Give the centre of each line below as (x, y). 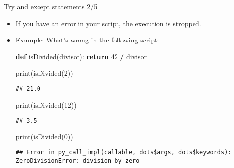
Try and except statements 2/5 (51, 6)
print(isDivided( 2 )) (44, 73)
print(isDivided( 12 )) (46, 105)
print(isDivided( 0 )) (44, 136)
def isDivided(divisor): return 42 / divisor (81, 56)
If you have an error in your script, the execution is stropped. (108, 23)
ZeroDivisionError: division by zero (78, 161)
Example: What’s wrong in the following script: (87, 40)
